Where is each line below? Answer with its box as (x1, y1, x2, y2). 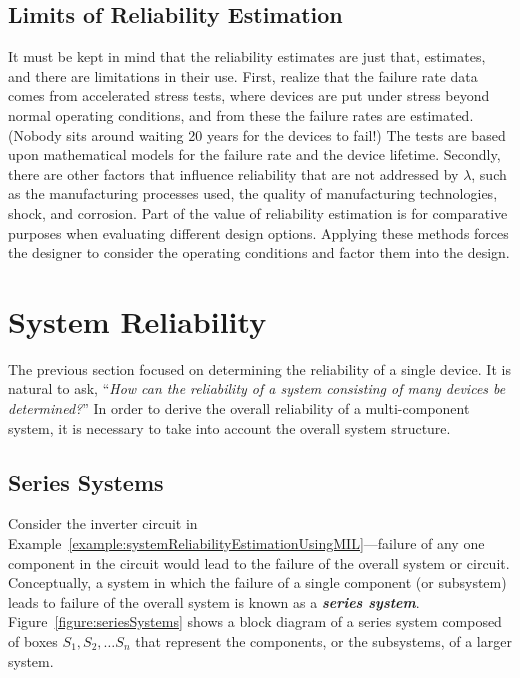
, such (471, 163, 507, 184)
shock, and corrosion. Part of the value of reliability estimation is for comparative (8, 202, 508, 223)
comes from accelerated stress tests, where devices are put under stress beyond (8, 85, 490, 106)
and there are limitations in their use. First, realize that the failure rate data (8, 65, 478, 86)
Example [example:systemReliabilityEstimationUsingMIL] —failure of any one (8, 533, 485, 554)
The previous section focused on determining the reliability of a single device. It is (8, 358, 511, 379)
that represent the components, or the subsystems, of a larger (135, 631, 512, 651)
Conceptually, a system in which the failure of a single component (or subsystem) (8, 572, 507, 593)
